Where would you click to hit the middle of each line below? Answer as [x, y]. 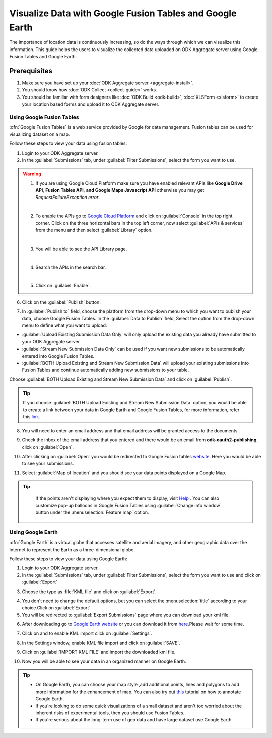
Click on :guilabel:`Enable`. [63, 286]
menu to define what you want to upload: [64, 325]
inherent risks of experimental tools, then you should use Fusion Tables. [110, 713]
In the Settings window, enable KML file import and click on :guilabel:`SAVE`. [101, 643]
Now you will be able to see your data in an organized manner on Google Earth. [104, 661]
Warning [32, 174]
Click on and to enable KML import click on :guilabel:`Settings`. [87, 633]
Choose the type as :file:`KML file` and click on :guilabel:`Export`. [89, 592]
